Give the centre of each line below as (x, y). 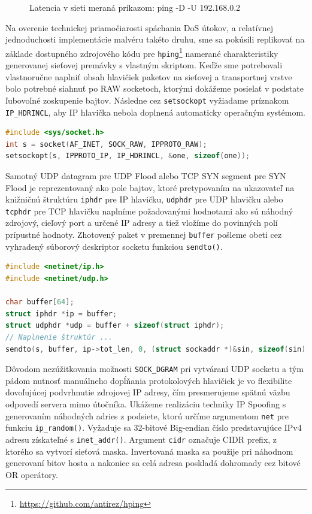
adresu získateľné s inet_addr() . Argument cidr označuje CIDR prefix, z (141, 439)
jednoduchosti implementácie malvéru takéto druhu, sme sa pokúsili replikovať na (155, 39)
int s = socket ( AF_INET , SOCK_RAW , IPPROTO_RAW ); (106, 144)
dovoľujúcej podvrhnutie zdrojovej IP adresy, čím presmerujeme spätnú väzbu (148, 392)
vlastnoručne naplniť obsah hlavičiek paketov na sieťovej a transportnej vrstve (149, 76)
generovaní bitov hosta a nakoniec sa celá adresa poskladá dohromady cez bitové (153, 463)
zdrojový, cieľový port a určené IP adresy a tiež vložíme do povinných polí (142, 223)
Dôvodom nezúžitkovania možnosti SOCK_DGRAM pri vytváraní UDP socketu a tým (155, 369)
